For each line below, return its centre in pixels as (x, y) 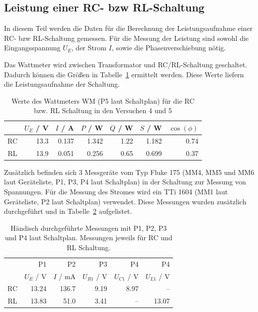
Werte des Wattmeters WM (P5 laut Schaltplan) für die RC (103, 100)
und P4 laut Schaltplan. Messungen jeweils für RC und (88, 237)
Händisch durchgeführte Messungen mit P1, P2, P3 (89, 228)
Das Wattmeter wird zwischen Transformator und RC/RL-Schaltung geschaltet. (126, 64)
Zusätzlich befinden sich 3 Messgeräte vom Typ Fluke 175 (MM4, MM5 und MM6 (129, 172)
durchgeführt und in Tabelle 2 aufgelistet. (68, 211)
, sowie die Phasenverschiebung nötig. (169, 48)
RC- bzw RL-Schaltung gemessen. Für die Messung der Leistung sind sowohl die (127, 38)
